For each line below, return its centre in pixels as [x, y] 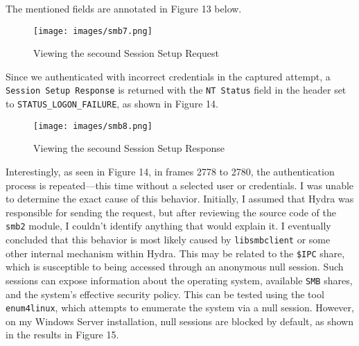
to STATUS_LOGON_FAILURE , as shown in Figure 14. [112, 104]
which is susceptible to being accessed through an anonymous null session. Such [175, 267]
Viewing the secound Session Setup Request [126, 53]
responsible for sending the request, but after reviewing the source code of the [171, 212]
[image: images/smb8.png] [93, 126]
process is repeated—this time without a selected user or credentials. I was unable [180, 185]
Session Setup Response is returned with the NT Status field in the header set [176, 90]
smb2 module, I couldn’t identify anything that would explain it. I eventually [168, 226]
